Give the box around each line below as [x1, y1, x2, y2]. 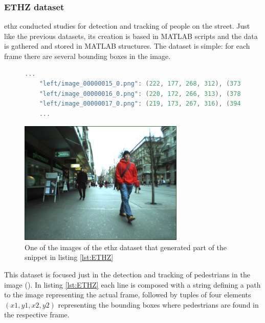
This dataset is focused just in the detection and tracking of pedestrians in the [4, 269, 250, 279]
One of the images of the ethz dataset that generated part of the [25, 241, 227, 252]
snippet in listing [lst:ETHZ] [25, 252, 114, 263]
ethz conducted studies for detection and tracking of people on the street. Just [4, 21, 250, 31]
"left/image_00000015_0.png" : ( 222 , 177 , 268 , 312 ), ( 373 [39, 80, 241, 88]
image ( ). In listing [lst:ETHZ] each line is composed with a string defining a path [4, 279, 261, 290]
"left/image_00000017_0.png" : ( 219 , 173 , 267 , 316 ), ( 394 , [39, 100, 245, 108]
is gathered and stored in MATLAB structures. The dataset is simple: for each [4, 41, 250, 51]
